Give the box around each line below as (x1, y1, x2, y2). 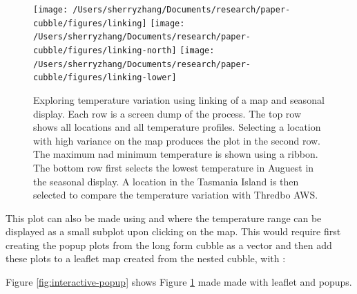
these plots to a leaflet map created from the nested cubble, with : (6, 251, 286, 266)
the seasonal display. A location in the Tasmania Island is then (33, 174, 299, 188)
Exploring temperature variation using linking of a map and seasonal (33, 92, 325, 107)
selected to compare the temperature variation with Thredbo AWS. (33, 187, 318, 202)
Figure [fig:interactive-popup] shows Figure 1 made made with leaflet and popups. (6, 275, 352, 289)
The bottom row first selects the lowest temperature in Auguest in (33, 160, 314, 174)
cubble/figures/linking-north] (33, 45, 177, 55)
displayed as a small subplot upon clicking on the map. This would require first (6, 224, 341, 239)
